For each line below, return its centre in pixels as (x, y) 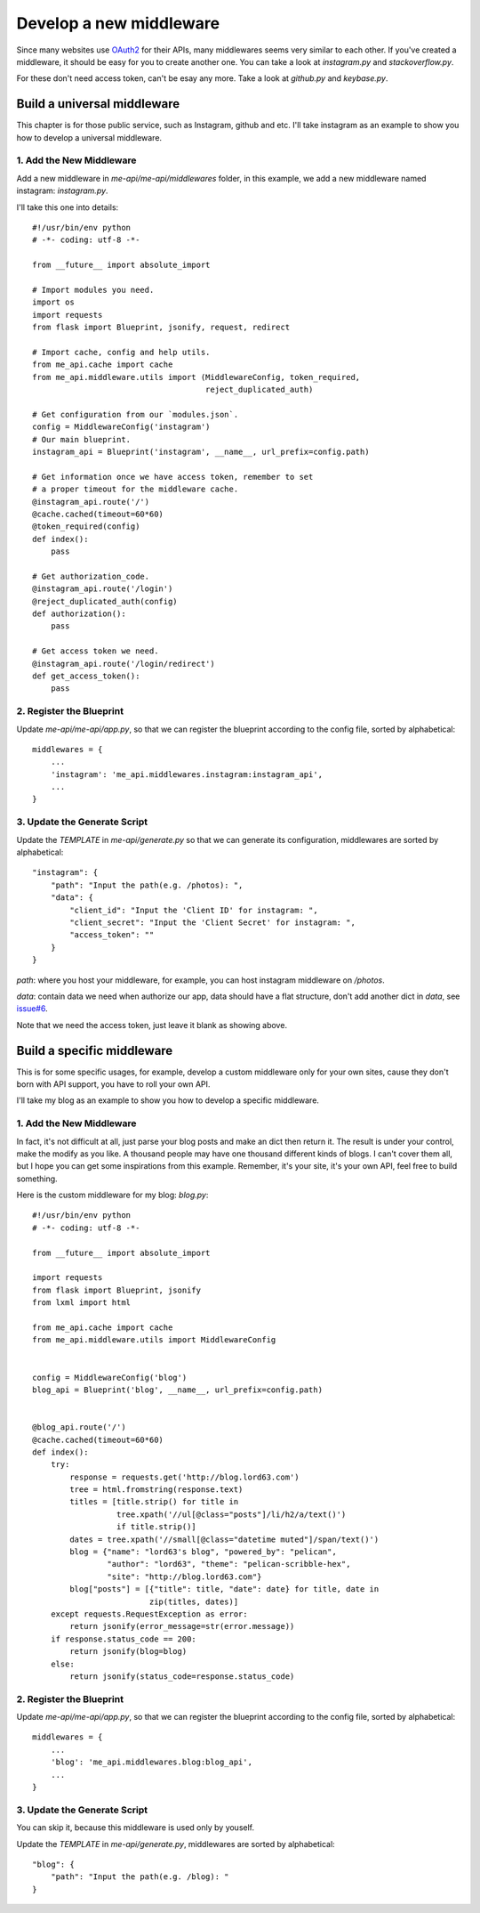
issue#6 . (32, 1009)
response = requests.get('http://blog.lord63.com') (184, 1477)
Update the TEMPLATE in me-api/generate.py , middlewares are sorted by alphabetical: (176, 1844)
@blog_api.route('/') (79, 1427)
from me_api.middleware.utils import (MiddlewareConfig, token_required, (196, 377)
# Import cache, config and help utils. (121, 352)
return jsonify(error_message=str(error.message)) (182, 1626)
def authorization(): (79, 614)
